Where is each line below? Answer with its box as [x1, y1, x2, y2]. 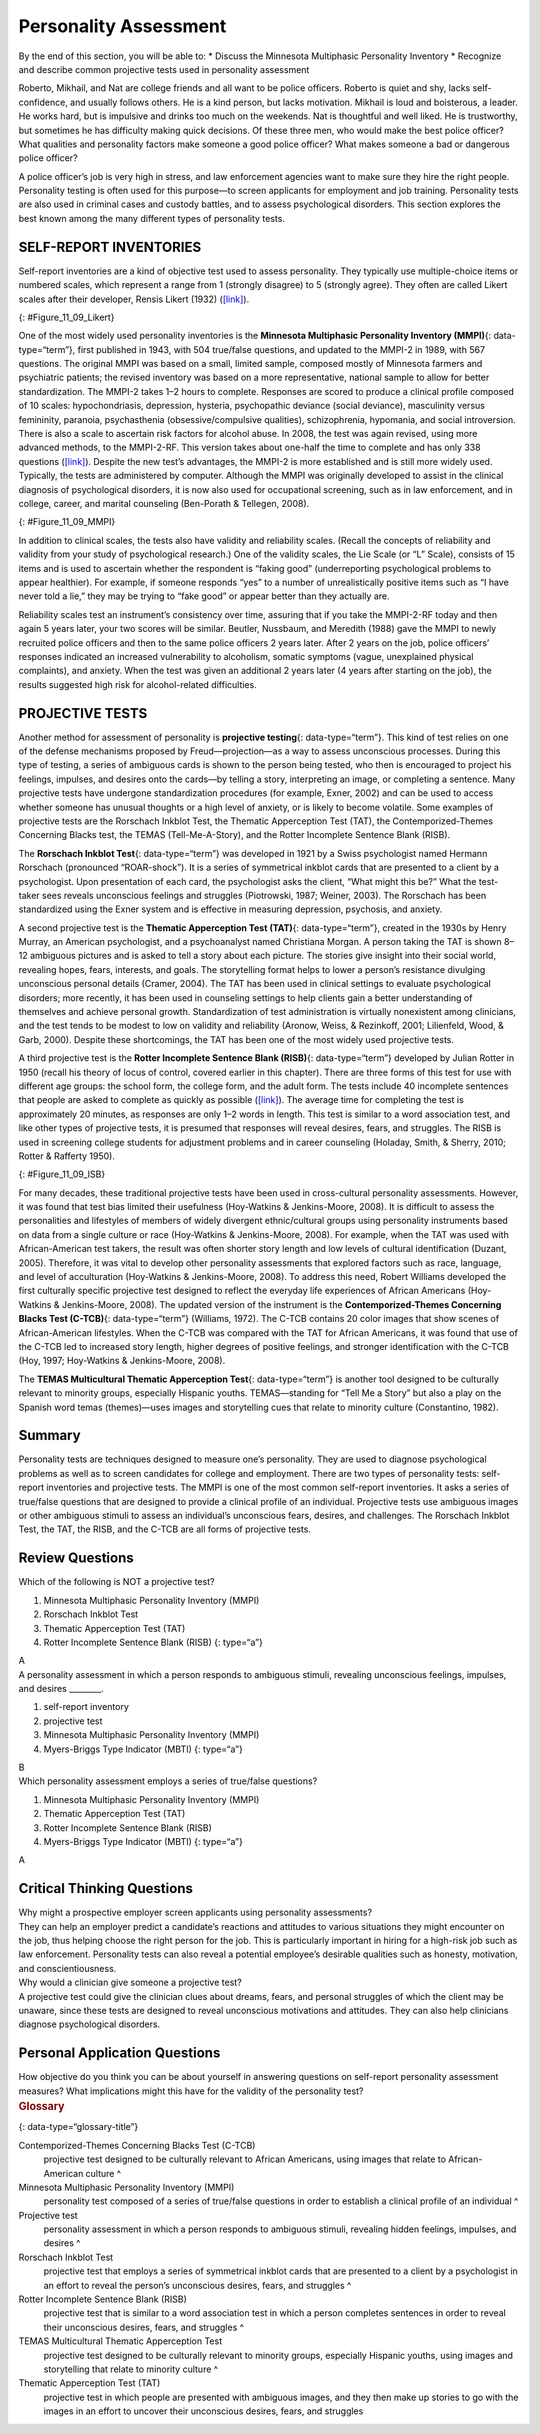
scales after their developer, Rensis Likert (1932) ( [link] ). [18, 293, 250, 305]
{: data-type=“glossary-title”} [18, 2121, 139, 2133]
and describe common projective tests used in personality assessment [18, 63, 310, 75]
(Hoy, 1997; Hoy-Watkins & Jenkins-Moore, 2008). [18, 1355, 226, 1367]
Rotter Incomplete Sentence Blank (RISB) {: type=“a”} [43, 1636, 264, 1648]
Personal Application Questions [18, 2045, 221, 2062]
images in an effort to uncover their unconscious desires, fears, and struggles [43, 2405, 364, 2417]
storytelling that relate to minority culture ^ [43, 2363, 219, 2375]
